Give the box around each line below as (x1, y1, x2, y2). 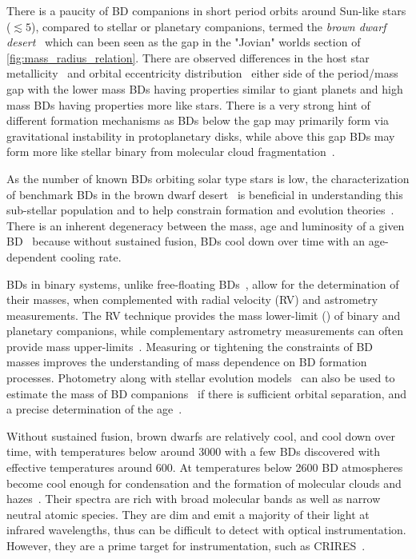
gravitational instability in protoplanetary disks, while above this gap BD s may (6, 127, 395, 144)
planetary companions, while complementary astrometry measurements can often (6, 322, 403, 339)
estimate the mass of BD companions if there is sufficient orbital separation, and (6, 385, 406, 401)
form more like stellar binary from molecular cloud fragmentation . (6, 143, 335, 160)
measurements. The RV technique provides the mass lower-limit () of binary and (6, 306, 401, 323)
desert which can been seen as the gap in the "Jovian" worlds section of (6, 34, 361, 50)
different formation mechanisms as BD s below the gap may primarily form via (6, 112, 390, 129)
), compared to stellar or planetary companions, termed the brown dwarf (31, 18, 386, 34)
